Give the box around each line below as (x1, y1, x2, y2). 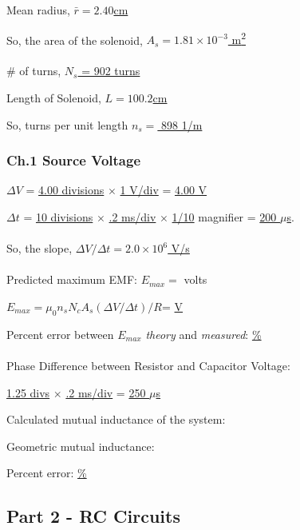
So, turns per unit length (6, 116, 128, 133)
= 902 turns (81, 62, 140, 79)
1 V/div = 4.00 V (120, 181, 207, 198)
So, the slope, (6, 240, 73, 257)
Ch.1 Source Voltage (6, 150, 141, 170)
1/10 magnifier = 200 (172, 209, 277, 225)
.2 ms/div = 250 (65, 384, 146, 400)
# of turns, (6, 62, 61, 79)
